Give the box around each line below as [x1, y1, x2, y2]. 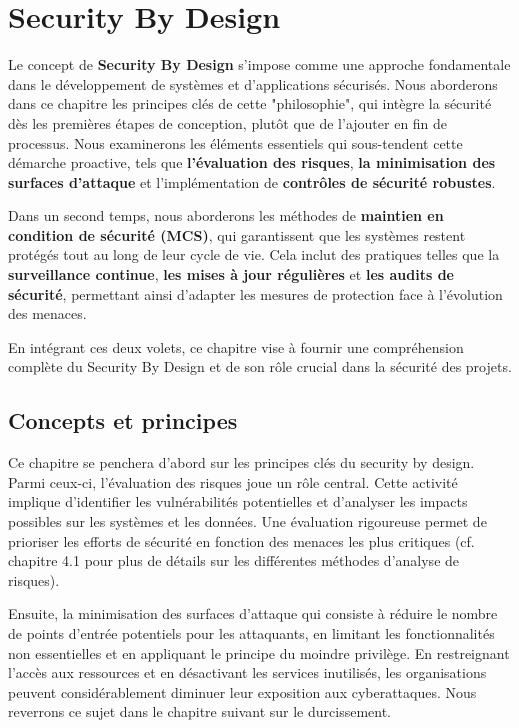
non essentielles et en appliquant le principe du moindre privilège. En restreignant [8, 642, 510, 663]
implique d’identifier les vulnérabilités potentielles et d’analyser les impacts [8, 491, 468, 512]
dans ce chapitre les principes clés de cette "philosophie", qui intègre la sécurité [8, 93, 492, 114]
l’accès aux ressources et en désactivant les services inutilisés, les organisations [8, 662, 487, 683]
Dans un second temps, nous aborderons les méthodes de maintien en [8, 205, 444, 226]
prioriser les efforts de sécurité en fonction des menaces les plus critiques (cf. [8, 530, 475, 551]
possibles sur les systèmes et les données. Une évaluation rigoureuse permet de [8, 511, 487, 532]
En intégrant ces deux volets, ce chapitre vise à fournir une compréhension [8, 336, 464, 357]
